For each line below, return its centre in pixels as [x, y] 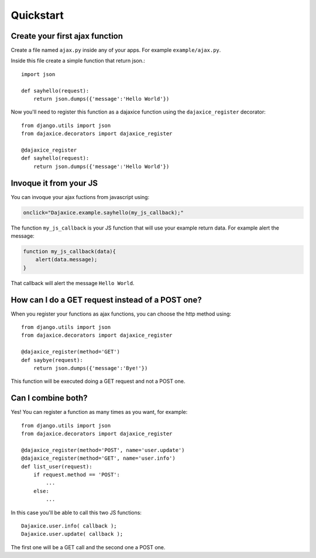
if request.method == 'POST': [76, 475]
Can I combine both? [49, 398]
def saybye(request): [52, 360]
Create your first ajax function [67, 36]
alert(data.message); [66, 260]
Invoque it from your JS [54, 183]
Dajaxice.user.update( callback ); [72, 534]
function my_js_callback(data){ [70, 251]
